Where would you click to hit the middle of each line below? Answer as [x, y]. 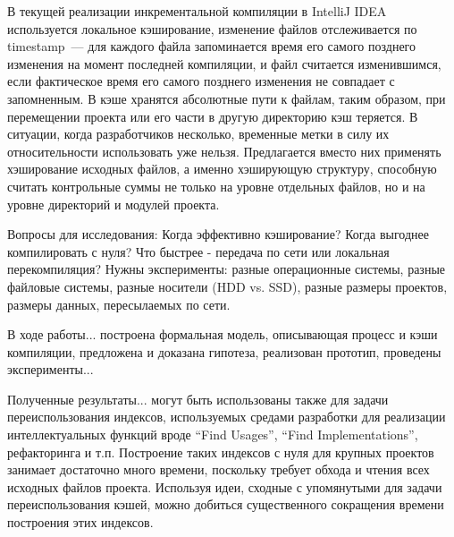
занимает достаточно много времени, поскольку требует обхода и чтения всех [219, 469]
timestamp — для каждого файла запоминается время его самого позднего [212, 46]
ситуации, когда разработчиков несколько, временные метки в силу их [198, 134]
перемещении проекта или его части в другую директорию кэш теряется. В [213, 116]
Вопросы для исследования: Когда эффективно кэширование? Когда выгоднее [218, 234]
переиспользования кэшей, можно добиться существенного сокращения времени [226, 504]
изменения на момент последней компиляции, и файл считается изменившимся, [224, 63]
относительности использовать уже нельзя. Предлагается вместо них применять [224, 151]
